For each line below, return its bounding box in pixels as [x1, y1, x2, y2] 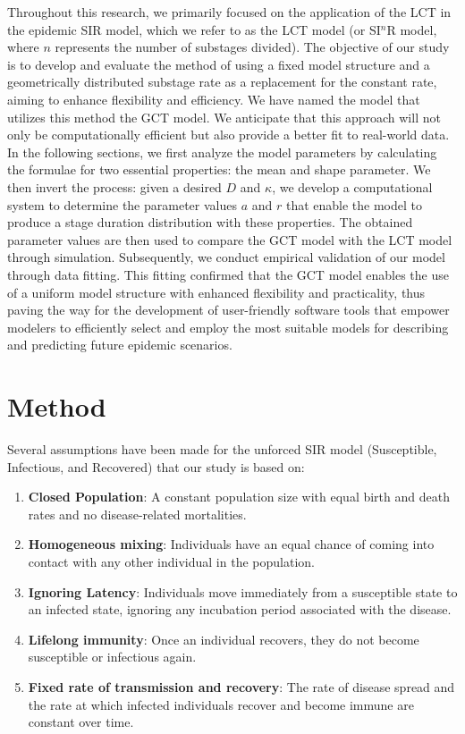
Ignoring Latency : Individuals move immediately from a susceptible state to [28, 582, 458, 601]
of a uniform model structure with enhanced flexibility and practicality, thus [7, 283, 426, 301]
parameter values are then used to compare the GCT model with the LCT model [7, 230, 452, 249]
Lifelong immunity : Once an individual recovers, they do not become [28, 629, 419, 648]
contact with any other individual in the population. [28, 552, 315, 570]
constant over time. [28, 713, 134, 731]
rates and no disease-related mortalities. [28, 504, 247, 523]
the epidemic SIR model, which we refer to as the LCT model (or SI [7, 20, 381, 38]
